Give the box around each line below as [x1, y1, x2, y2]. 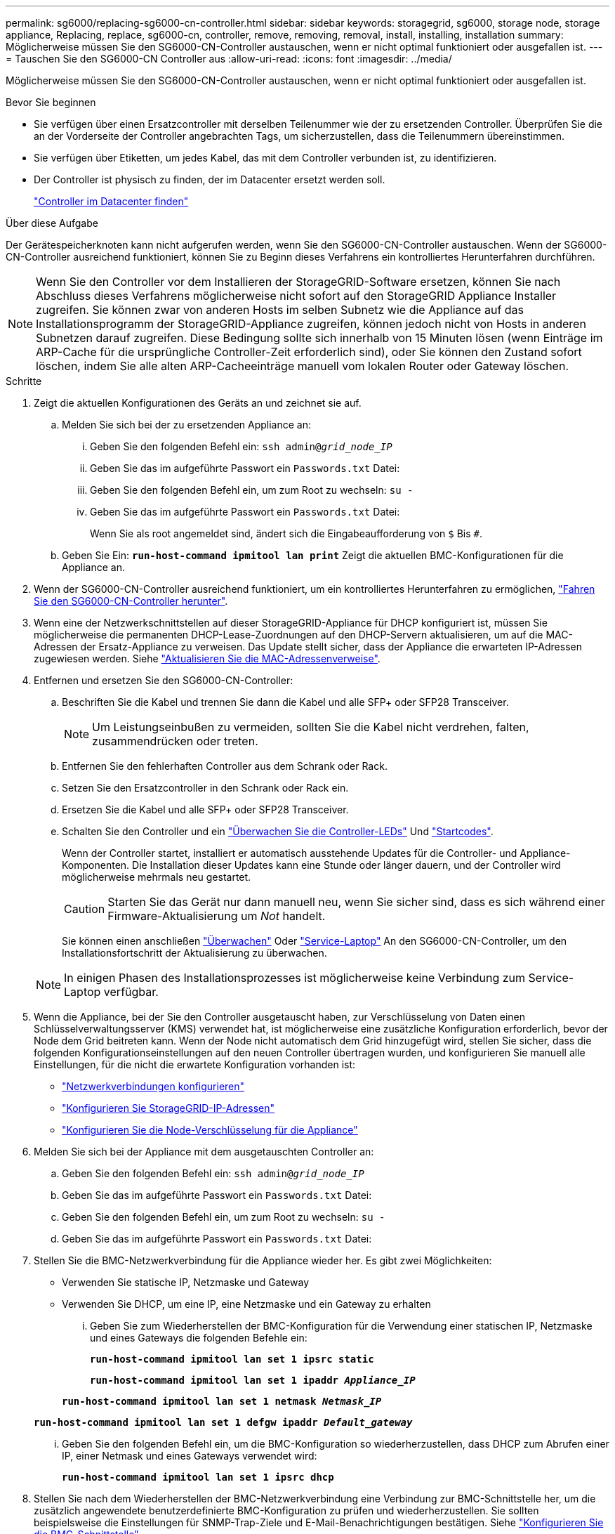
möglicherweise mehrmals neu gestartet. [62, 871, 251, 883]
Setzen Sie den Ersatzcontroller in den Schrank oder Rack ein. [62, 782, 349, 794]
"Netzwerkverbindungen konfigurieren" [62, 1080, 245, 1092]
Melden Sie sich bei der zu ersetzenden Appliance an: [62, 419, 312, 431]
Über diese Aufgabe [6, 217, 98, 229]
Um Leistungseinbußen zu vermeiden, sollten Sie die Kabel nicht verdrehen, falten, [92, 720, 529, 734]
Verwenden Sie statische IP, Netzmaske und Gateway [62, 1276, 310, 1288]
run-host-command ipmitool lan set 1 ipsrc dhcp [62, 1471, 334, 1483]
